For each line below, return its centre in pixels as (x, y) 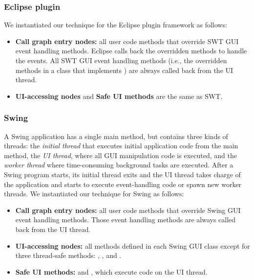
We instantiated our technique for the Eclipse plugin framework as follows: (116, 25)
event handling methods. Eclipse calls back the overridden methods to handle (131, 51)
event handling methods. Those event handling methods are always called (126, 220)
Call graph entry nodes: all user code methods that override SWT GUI (127, 41)
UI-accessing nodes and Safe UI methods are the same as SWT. (119, 96)
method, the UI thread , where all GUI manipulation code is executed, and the (120, 155)
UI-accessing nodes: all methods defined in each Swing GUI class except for (133, 245)
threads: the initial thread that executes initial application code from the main (121, 146)
